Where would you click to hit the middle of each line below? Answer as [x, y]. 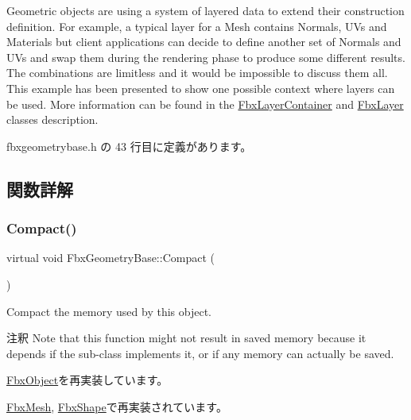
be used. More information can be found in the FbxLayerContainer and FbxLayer [205, 104]
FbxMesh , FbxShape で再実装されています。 [117, 406]
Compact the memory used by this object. [109, 311]
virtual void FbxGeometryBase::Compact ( [111, 258]
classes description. [52, 119]
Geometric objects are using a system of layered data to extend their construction [205, 10]
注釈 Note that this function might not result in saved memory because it [186, 338]
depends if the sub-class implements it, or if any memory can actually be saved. [200, 353]
